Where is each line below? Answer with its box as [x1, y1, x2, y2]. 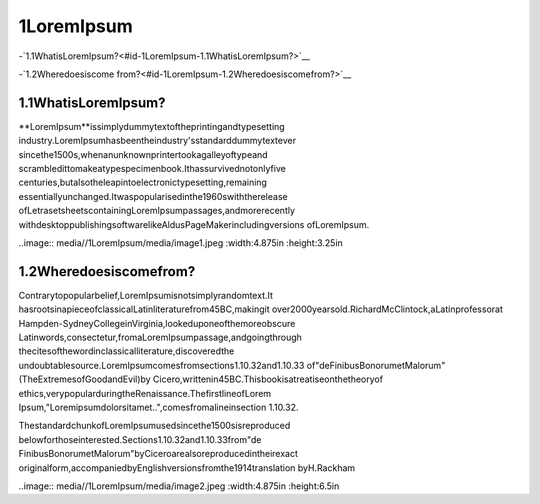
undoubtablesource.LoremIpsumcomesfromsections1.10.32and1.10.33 [18, 359, 305, 371]
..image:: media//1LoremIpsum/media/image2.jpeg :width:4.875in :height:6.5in [18, 480, 340, 492]
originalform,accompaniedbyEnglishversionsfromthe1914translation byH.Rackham [18, 461, 356, 474]
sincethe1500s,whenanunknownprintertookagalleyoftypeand [18, 148, 269, 160]
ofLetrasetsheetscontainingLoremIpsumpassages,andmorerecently [18, 205, 295, 217]
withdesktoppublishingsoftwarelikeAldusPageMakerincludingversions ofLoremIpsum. [18, 218, 370, 230]
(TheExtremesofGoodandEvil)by [18, 373, 151, 385]
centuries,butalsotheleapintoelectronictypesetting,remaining [18, 176, 267, 189]
